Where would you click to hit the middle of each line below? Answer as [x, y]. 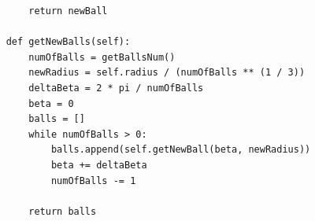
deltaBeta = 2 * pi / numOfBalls [116, 88]
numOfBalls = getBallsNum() [102, 57]
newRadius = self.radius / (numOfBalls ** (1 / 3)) [167, 73]
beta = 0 [51, 103]
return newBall [68, 11]
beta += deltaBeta [99, 165]
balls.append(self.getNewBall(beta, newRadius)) [181, 150]
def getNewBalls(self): [68, 42]
